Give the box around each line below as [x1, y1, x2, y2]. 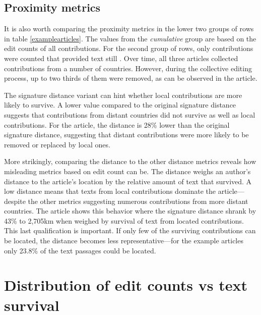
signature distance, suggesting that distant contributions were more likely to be [4, 129, 249, 140]
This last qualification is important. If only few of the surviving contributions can [4, 225, 256, 236]
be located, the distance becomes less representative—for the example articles [4, 235, 243, 246]
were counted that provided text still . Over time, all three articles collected [4, 52, 238, 63]
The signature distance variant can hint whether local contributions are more [4, 89, 242, 100]
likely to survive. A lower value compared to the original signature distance [4, 99, 236, 110]
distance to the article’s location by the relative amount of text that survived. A [4, 176, 252, 186]
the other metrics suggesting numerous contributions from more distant [28, 195, 248, 206]
